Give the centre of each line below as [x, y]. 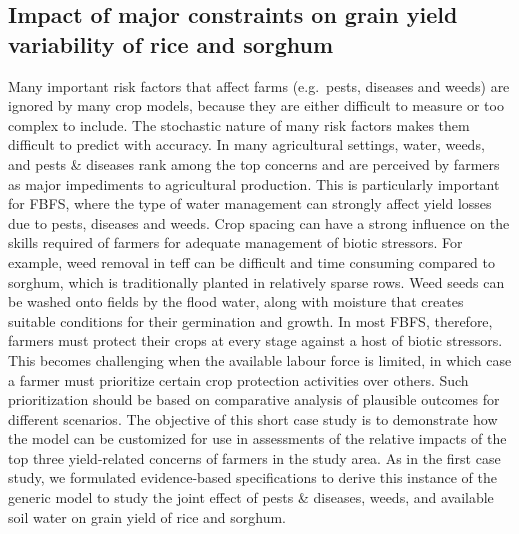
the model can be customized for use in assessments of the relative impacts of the [257, 438]
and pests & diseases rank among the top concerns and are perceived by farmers [254, 163]
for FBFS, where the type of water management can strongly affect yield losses [250, 203]
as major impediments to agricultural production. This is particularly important [254, 183]
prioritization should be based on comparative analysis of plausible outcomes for [254, 399]
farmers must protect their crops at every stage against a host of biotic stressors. [255, 340]
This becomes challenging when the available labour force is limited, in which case [260, 359]
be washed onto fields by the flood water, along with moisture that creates [236, 301]
